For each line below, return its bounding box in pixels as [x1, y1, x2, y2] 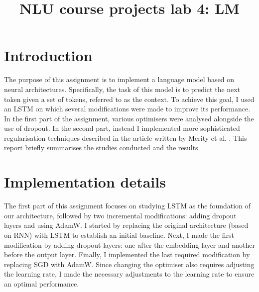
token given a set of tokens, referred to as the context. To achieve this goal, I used [4, 94, 255, 104]
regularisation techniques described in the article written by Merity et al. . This [4, 132, 247, 143]
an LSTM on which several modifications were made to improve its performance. [4, 103, 251, 114]
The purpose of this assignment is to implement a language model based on [4, 74, 235, 85]
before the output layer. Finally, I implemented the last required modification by [4, 249, 250, 260]
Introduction [4, 45, 93, 66]
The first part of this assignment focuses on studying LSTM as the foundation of [4, 200, 251, 211]
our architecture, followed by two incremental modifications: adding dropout [4, 210, 237, 220]
